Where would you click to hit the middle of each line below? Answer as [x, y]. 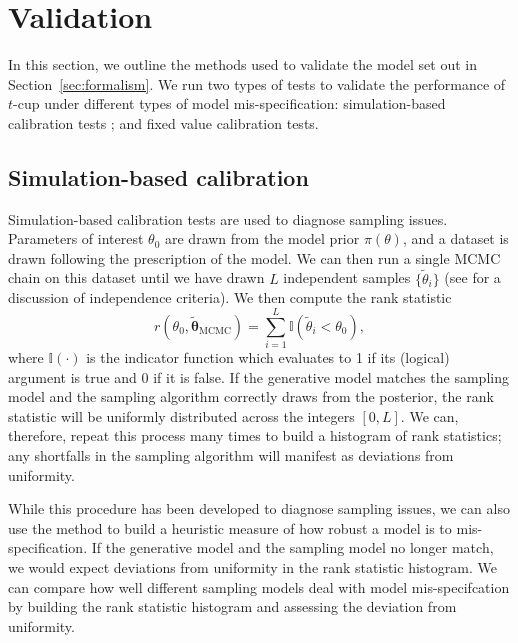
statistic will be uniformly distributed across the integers [181, 415]
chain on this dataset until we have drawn [136, 277]
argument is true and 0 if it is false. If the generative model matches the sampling [258, 376]
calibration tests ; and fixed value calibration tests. [163, 122]
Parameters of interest [76, 238]
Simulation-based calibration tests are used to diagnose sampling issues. [228, 218]
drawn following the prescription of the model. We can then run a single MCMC [254, 257]
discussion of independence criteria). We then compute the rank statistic [230, 297]
